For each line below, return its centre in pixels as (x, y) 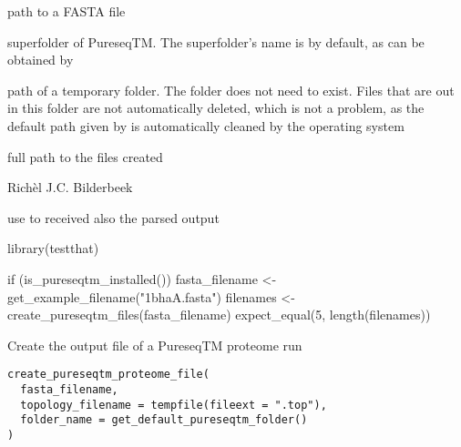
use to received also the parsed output (113, 217)
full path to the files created (85, 156)
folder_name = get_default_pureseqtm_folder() (164, 420)
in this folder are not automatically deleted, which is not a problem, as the (216, 108)
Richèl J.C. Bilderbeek (70, 187)
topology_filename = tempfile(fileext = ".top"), (174, 405)
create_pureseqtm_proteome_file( (108, 375)
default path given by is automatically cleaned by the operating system (206, 125)
